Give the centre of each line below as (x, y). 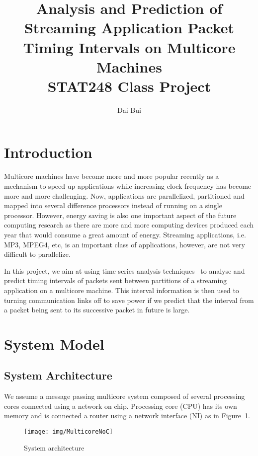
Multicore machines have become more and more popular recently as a (112, 176)
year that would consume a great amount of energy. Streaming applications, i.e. (125, 234)
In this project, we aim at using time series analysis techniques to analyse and (125, 270)
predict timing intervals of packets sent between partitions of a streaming (116, 280)
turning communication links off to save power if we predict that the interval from (129, 300)
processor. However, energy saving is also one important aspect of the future (120, 215)
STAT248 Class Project (129, 86)
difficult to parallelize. (37, 254)
